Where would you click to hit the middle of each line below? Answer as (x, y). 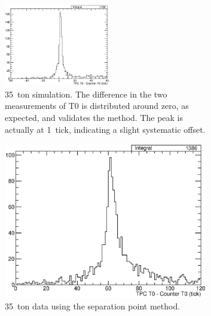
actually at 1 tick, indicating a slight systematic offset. (105, 129)
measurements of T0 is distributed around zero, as (97, 106)
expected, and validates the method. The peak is (94, 117)
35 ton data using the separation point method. (93, 306)
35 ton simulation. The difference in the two (86, 94)
